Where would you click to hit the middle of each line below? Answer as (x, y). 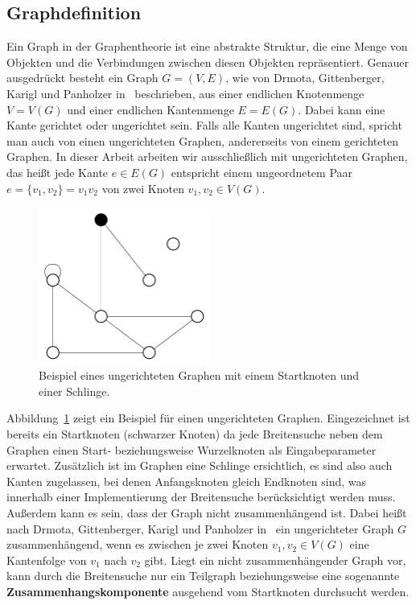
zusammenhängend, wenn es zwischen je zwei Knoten (138, 544)
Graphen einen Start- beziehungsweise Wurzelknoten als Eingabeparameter (192, 449)
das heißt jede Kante (58, 172)
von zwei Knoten (143, 188)
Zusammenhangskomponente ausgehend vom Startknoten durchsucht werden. (208, 591)
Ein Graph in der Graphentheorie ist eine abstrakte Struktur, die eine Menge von (207, 46)
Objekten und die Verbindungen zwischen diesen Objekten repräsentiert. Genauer (208, 62)
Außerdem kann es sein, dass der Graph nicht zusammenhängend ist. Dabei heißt (207, 513)
